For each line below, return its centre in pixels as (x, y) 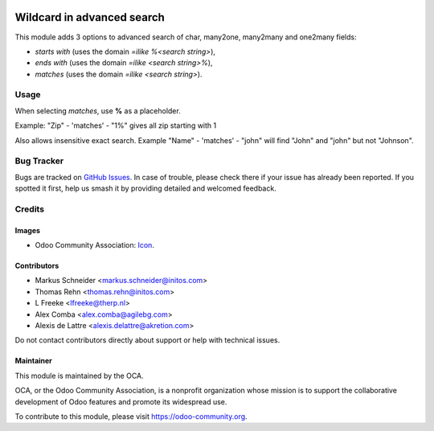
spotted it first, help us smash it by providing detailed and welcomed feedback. (145, 188)
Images (27, 230)
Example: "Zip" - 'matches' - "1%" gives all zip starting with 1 (116, 125)
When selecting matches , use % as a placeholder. (98, 111)
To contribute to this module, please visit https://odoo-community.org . (131, 417)
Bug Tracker (39, 161)
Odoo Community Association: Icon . (94, 245)
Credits (29, 209)
